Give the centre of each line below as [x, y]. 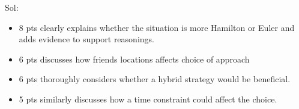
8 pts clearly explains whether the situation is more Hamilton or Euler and [157, 27]
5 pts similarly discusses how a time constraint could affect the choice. [148, 99]
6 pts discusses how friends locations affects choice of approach [134, 59]
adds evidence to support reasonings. [86, 39]
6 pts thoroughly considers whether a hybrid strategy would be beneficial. [155, 79]
